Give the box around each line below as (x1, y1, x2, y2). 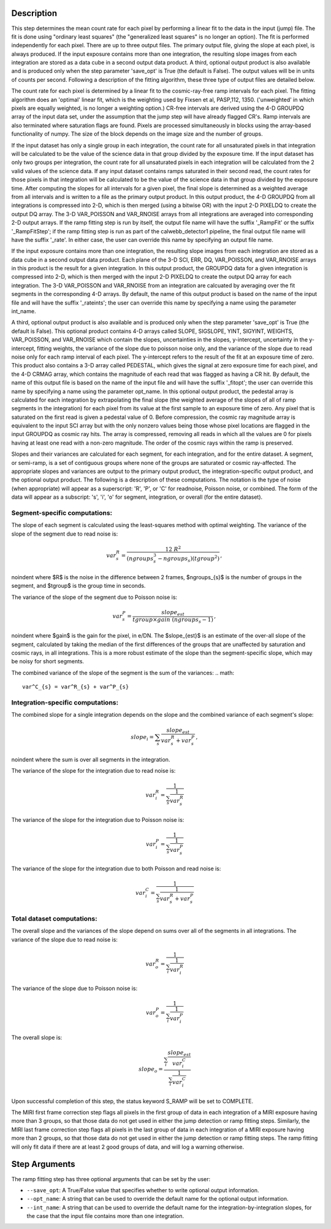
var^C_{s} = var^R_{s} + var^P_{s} (22, 684, 129, 690)
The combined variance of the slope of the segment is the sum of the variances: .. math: (11, 669, 234, 676)
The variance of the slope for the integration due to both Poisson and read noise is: (11, 865, 221, 872)
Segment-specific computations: (11, 509, 113, 517)
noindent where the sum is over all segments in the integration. (11, 755, 170, 763)
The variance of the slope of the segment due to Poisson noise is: (11, 593, 178, 601)
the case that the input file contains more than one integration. (26, 1212, 185, 1220)
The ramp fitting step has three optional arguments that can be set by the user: (11, 1175, 211, 1182)
